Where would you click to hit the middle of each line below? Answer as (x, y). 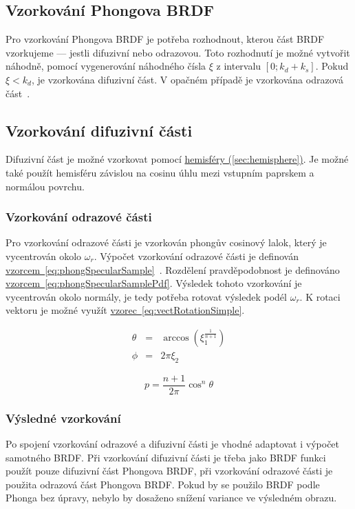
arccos (176, 338)
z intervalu (239, 66)
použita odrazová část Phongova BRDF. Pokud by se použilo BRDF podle (163, 484)
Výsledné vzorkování (63, 418)
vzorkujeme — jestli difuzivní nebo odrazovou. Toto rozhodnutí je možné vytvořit (178, 52)
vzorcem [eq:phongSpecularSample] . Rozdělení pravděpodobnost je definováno (173, 269)
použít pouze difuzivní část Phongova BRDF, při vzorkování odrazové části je (169, 471)
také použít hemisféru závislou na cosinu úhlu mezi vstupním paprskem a (160, 172)
